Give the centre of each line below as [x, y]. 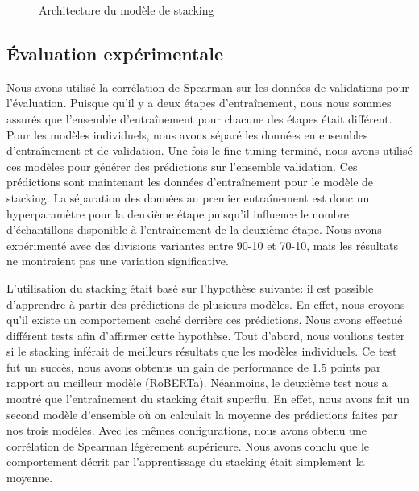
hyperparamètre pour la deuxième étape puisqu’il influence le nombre [178, 213]
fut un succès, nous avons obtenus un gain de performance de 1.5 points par [194, 366]
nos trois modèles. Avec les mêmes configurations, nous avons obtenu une [187, 430]
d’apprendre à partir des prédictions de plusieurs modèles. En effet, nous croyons [206, 304]
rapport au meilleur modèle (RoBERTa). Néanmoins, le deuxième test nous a [197, 383]
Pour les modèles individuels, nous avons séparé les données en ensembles [187, 134]
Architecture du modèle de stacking [127, 10]
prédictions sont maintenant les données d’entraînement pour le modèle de [190, 182]
